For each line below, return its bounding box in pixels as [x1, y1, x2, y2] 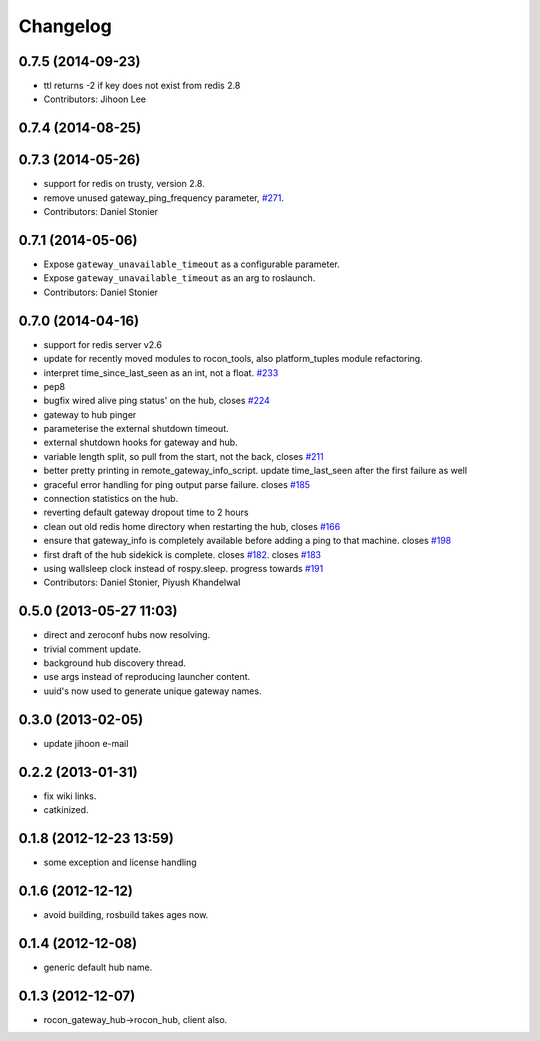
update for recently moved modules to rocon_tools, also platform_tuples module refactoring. [43, 353, 424, 365]
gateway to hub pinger [43, 408, 137, 420]
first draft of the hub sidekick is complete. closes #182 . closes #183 [43, 548, 322, 560]
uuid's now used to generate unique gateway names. [43, 685, 262, 697]
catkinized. [43, 804, 89, 816]
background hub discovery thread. [43, 657, 187, 669]
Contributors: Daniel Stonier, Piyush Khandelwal [43, 576, 241, 589]
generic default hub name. [43, 961, 153, 973]
